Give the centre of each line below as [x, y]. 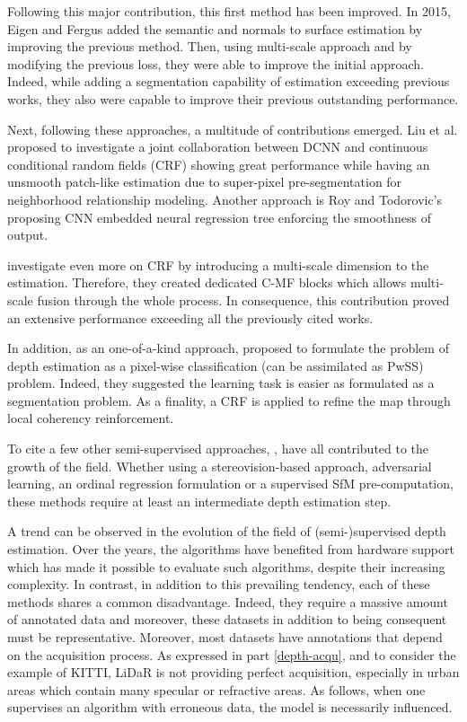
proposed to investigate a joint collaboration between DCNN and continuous [218, 147]
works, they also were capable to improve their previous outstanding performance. [233, 98]
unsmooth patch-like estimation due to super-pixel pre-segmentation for [205, 182]
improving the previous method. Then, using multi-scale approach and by [210, 46]
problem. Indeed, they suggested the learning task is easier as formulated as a [221, 383]
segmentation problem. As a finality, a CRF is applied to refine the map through [229, 400]
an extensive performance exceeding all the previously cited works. [190, 317]
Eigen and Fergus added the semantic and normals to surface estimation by [215, 28]
